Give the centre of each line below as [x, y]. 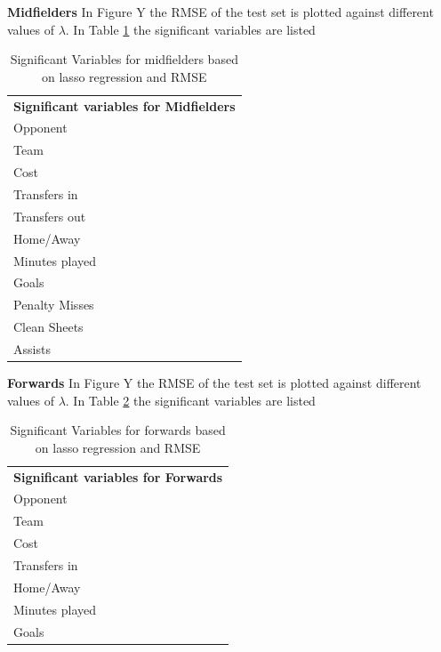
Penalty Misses [54, 305]
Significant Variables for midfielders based [124, 59]
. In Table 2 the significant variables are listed [190, 400]
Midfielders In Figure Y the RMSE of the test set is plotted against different [220, 12]
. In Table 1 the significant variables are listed [190, 29]
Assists [32, 348]
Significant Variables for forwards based [118, 430]
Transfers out [50, 216]
